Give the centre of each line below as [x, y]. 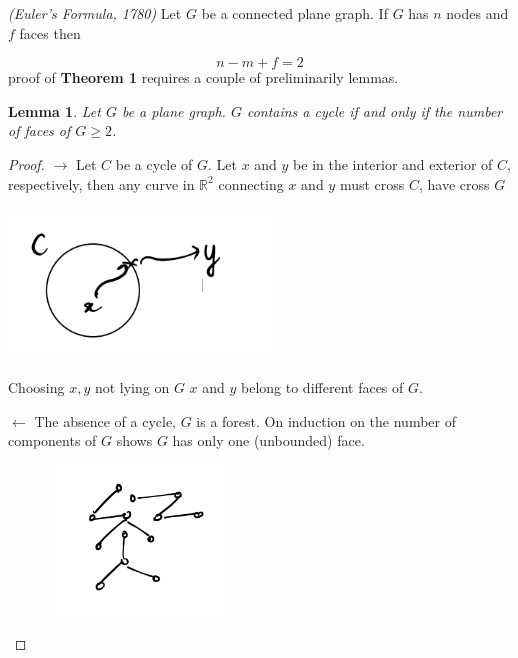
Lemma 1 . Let [54, 110]
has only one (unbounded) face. [268, 440]
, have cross [454, 183]
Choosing [36, 386]
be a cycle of [154, 163]
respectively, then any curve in [101, 183]
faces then [50, 32]
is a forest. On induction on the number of [326, 420]
